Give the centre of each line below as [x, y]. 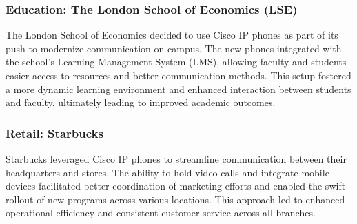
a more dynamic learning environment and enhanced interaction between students [178, 89]
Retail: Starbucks [54, 133]
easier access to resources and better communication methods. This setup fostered [178, 75]
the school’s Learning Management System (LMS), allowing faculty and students [176, 62]
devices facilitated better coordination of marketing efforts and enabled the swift [176, 186]
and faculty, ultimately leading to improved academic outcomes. [141, 102]
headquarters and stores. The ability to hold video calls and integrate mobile [167, 172]
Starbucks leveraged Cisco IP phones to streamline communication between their [176, 159]
